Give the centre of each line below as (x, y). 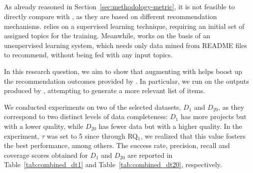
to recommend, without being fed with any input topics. (88, 55)
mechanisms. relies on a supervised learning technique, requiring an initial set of (124, 26)
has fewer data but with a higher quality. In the (170, 126)
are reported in (150, 155)
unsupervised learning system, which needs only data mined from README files (126, 45)
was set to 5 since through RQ (92, 136)
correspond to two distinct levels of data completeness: (86, 116)
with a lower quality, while (44, 126)
